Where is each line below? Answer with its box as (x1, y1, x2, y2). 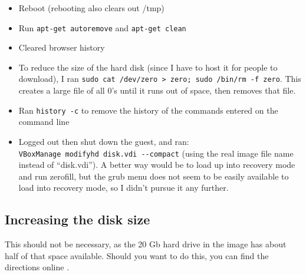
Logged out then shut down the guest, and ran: (18, 135, 189, 147)
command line (18, 115, 70, 128)
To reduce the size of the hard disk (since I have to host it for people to (18, 61, 278, 73)
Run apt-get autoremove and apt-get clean (18, 21, 186, 34)
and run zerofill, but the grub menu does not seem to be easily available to (18, 170, 289, 182)
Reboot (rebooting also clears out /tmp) (18, 2, 164, 14)
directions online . (5, 261, 70, 273)
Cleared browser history (18, 41, 105, 54)
